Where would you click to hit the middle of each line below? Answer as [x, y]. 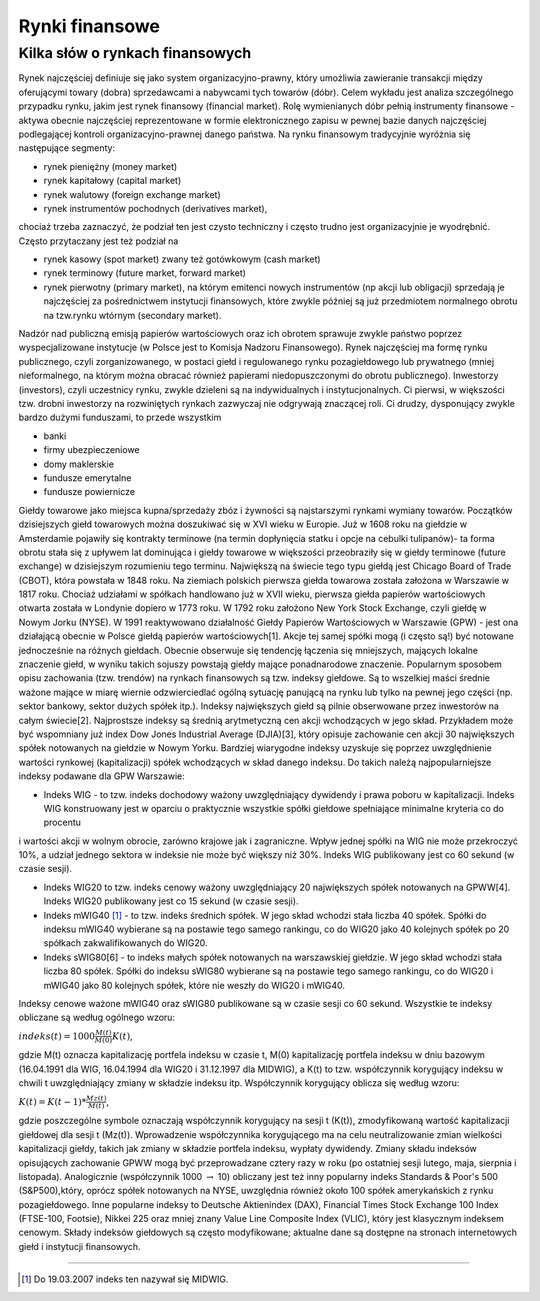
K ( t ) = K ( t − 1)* [52, 1101]
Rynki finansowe [89, 26]
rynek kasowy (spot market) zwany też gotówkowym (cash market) [182, 259]
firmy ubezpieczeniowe [91, 450]
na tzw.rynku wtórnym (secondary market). [132, 315]
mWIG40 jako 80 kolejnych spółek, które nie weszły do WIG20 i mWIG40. [194, 985]
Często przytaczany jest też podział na [98, 241]
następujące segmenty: [66, 148]
